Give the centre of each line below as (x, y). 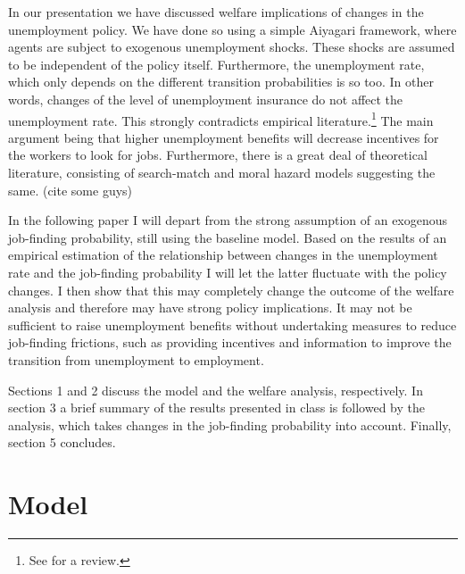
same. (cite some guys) (71, 190)
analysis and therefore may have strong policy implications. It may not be (210, 308)
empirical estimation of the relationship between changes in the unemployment (223, 255)
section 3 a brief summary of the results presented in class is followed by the (216, 408)
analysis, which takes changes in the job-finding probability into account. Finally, (230, 424)
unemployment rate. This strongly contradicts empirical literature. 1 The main (221, 119)
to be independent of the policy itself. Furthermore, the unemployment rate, (216, 64)
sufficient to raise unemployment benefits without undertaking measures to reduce (232, 324)
